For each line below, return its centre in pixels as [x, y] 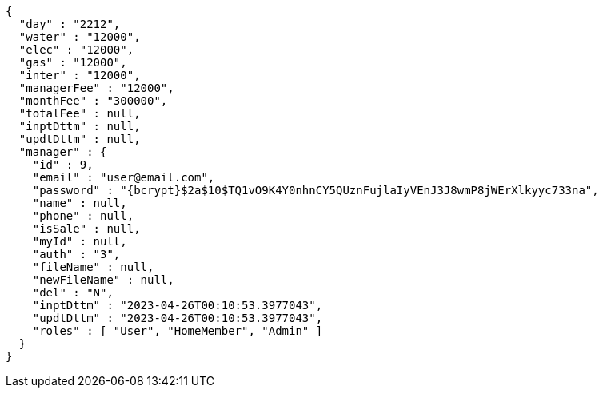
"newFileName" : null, [103, 280]
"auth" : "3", [76, 254]
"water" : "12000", [80, 37]
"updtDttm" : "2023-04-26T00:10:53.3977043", [178, 318]
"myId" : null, [80, 241]
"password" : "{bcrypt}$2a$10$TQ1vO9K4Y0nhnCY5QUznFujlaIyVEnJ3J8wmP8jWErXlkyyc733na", [315, 190]
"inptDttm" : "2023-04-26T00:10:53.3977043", [178, 305]
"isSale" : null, [86, 229]
